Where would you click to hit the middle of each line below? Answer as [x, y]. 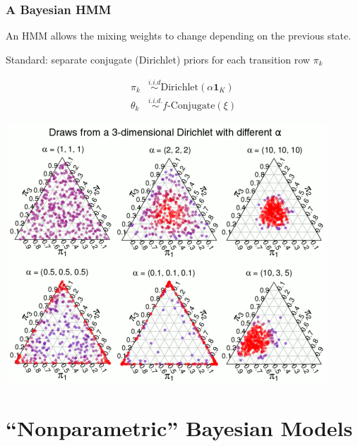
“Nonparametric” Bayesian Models [179, 427]
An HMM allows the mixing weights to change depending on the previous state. [179, 36]
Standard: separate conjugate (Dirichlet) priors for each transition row [158, 59]
